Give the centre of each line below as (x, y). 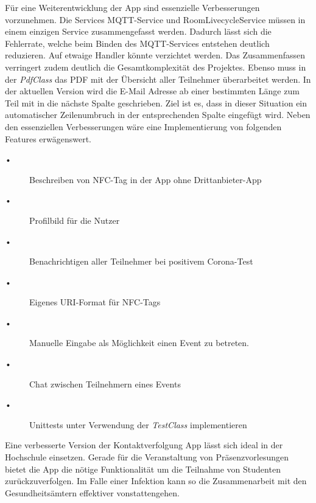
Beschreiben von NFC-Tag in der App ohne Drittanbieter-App (146, 179)
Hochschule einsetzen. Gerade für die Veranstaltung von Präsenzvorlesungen (147, 457)
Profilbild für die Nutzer (75, 220)
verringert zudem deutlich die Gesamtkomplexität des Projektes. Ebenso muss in (156, 67)
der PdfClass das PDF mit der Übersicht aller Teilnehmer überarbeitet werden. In (158, 79)
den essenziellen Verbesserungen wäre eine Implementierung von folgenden (143, 126)
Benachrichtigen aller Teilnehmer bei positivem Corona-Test (141, 261)
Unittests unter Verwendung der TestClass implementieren (138, 424)
